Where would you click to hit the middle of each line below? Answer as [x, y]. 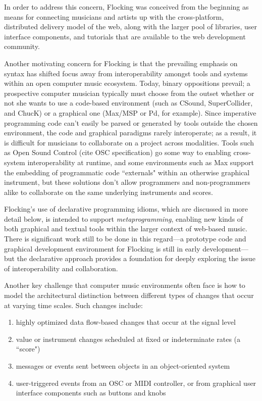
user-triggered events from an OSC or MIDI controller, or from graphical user [136, 383]
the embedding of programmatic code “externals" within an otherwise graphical [127, 172]
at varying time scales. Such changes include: [73, 305]
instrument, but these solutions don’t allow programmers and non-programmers [127, 182]
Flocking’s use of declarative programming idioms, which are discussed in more [126, 209]
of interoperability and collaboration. [61, 268]
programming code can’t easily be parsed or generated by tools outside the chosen [131, 122]
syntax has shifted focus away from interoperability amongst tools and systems [126, 73]
